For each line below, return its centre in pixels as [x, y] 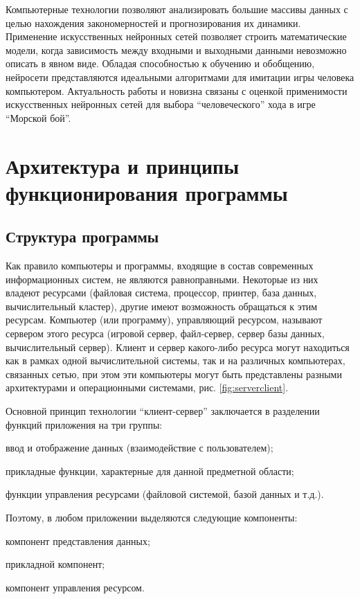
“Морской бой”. [38, 117]
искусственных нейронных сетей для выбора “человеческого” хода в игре [161, 104]
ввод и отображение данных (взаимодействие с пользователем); [139, 448]
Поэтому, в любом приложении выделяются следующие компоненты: [152, 518]
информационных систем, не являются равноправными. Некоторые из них [162, 279]
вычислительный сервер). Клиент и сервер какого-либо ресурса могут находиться [178, 347]
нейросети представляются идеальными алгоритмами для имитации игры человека [180, 77]
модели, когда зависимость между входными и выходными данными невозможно [176, 50]
